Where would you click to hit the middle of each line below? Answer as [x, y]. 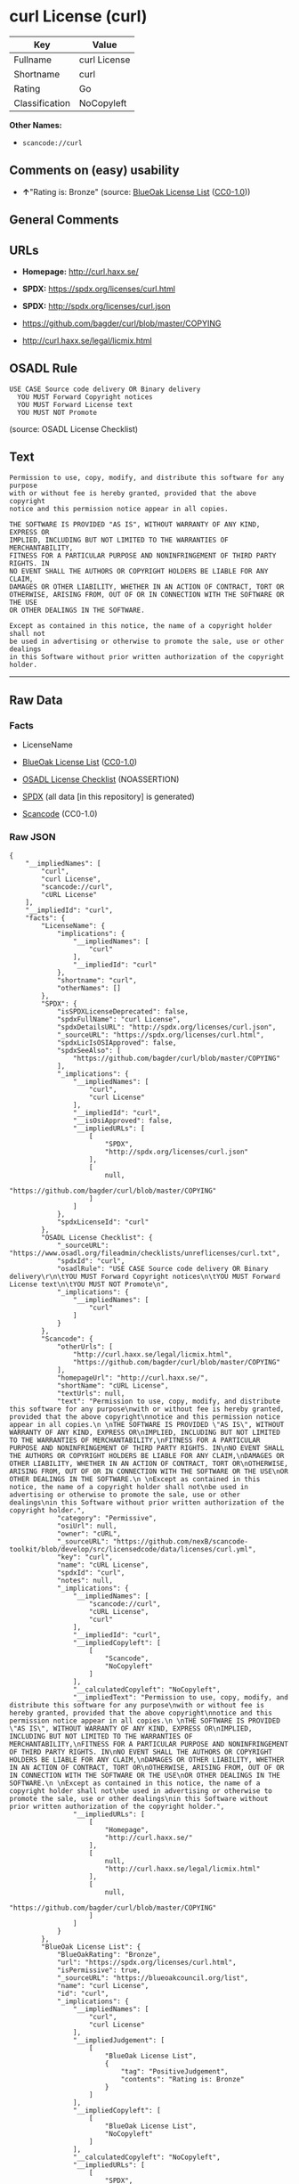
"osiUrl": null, [87, 1526]
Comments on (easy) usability [94, 171]
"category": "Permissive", [107, 1518]
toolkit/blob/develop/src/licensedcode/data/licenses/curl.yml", [133, 1549]
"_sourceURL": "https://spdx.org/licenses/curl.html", [161, 1035]
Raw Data [36, 700]
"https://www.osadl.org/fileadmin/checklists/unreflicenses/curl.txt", [145, 1253]
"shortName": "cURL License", [113, 1385]
